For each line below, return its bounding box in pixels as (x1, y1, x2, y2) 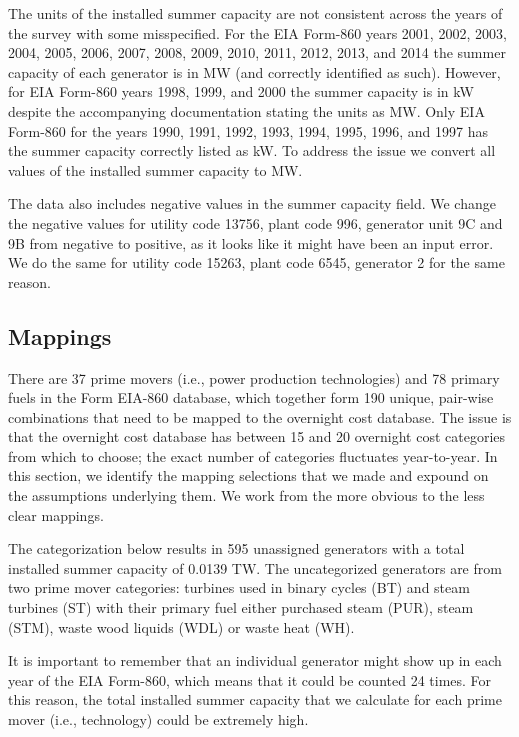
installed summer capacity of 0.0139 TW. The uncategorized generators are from (8, 557, 502, 578)
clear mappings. (8, 504, 104, 525)
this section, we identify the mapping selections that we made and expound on (8, 465, 489, 486)
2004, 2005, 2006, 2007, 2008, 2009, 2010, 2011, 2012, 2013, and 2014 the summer (8, 42, 506, 63)
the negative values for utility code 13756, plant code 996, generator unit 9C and (8, 212, 503, 233)
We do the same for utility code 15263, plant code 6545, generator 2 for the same (8, 252, 505, 273)
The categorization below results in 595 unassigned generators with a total (8, 538, 465, 559)
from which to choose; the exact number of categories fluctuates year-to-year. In (8, 445, 498, 466)
